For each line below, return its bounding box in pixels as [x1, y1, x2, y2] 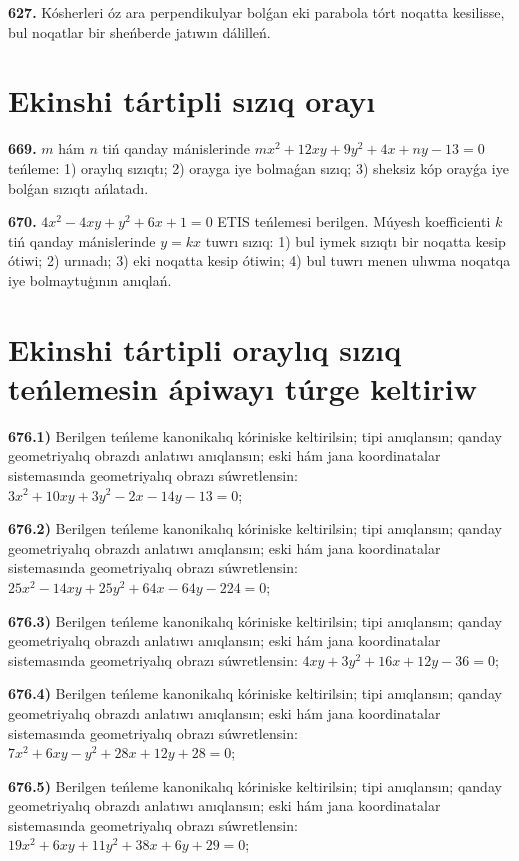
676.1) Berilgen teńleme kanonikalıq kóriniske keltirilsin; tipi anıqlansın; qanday [8, 425, 502, 446]
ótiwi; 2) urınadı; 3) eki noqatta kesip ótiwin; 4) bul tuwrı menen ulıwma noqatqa [8, 250, 511, 271]
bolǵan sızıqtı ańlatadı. [8, 177, 149, 198]
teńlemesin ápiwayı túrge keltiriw [8, 367, 477, 408]
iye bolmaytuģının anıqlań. [8, 269, 172, 290]
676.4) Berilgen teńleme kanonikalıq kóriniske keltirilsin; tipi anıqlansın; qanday [8, 683, 502, 704]
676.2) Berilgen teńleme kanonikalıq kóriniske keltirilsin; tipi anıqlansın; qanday [8, 518, 502, 539]
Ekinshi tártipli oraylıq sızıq [8, 328, 402, 369]
